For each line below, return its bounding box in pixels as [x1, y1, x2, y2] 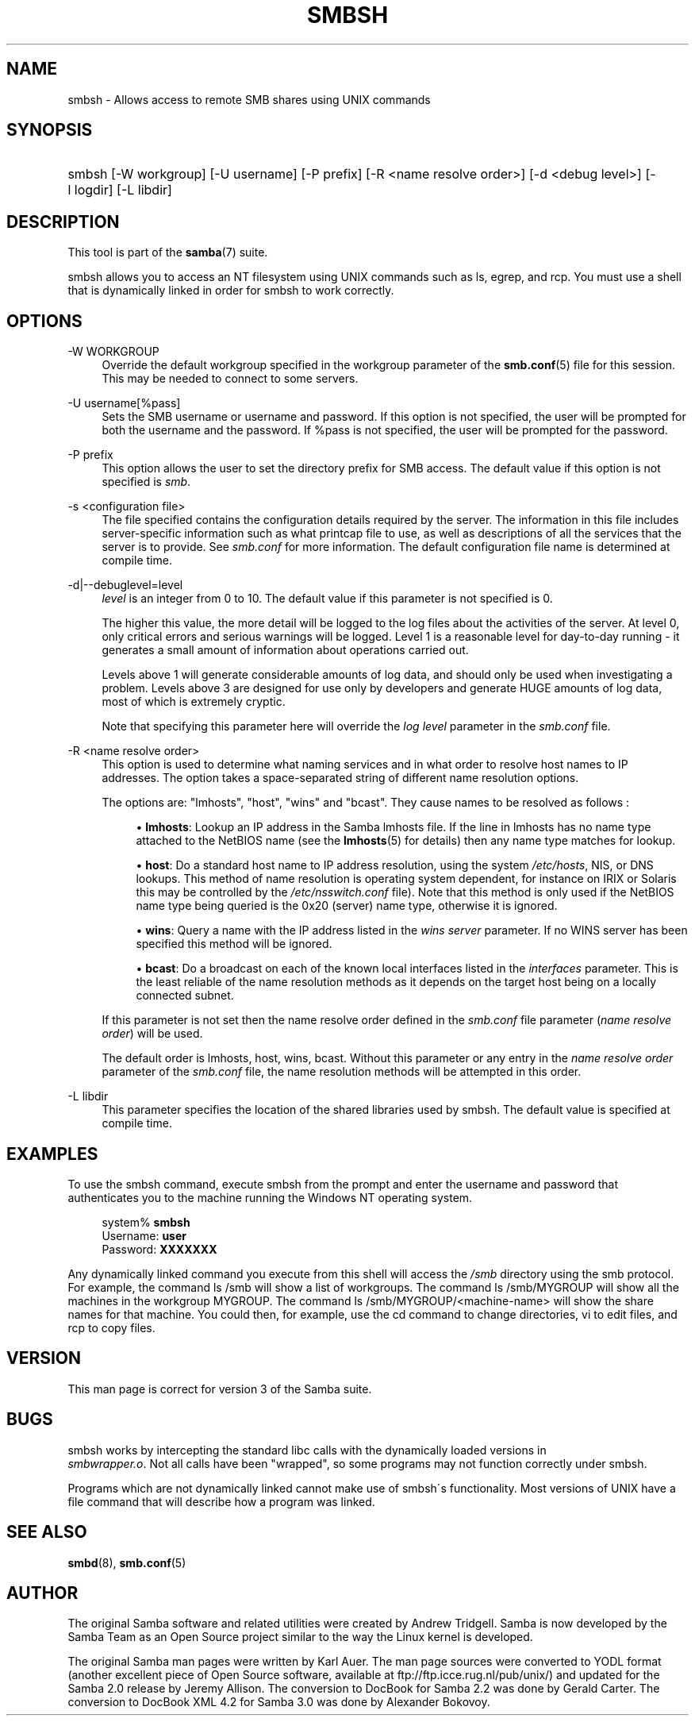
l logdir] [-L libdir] [67, 182, 172, 198]
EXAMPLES [6, 1143, 98, 1164]
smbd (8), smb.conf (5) [67, 1555, 186, 1570]
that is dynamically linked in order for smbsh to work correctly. [67, 283, 394, 298]
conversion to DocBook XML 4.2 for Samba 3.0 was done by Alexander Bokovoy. [67, 1695, 490, 1709]
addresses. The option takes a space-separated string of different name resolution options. [102, 771, 579, 785]
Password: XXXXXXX [102, 1242, 217, 1256]
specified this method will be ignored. [136, 937, 332, 951]
